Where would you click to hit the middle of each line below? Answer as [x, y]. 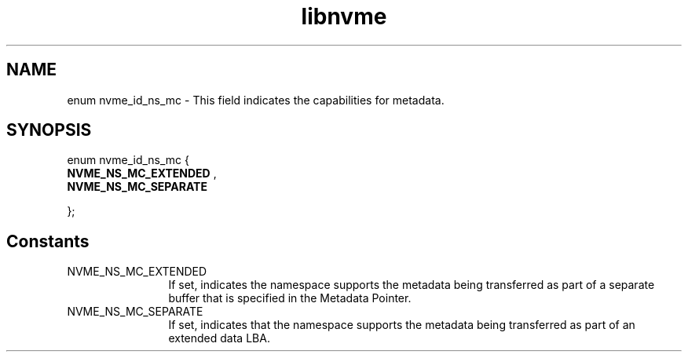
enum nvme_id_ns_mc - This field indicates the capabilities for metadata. [256, 100]
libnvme [344, 16]
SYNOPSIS [49, 130]
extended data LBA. [219, 338]
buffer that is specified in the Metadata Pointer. [290, 298]
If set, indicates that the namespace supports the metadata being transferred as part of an [402, 325]
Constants [48, 241]
